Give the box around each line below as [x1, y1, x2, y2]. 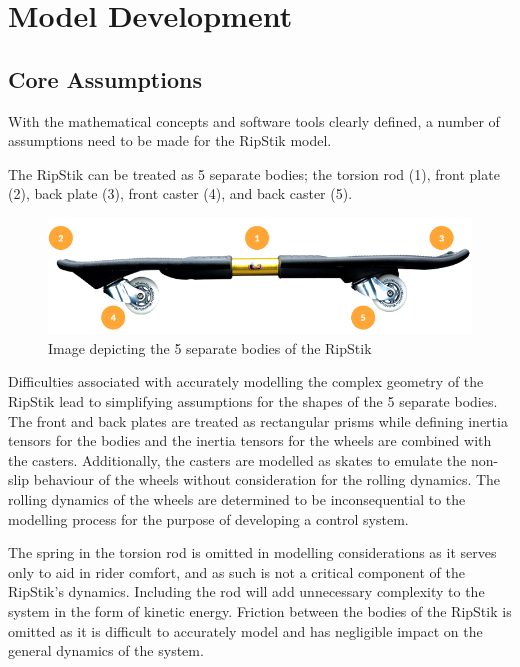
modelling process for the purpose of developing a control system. [8, 508, 409, 529]
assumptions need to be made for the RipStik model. [8, 130, 332, 151]
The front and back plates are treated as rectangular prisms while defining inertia [8, 410, 508, 431]
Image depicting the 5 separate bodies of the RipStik [48, 337, 372, 358]
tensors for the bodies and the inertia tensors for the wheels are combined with [8, 430, 492, 451]
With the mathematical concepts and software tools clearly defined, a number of [8, 110, 500, 131]
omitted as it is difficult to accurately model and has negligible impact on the [8, 620, 483, 641]
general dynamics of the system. [8, 640, 204, 661]
